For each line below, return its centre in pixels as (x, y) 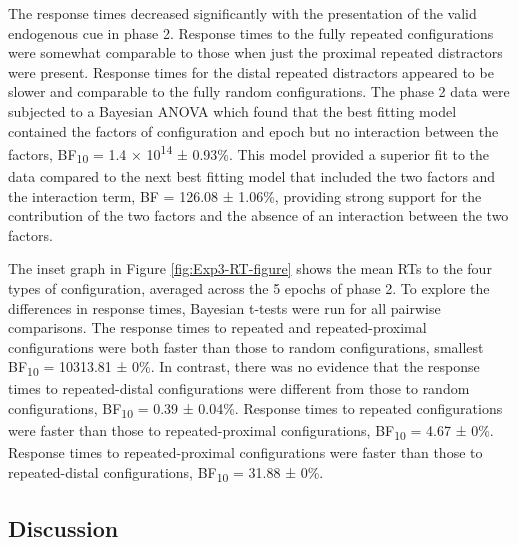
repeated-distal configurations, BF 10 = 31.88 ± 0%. (166, 473)
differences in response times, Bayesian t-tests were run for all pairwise (224, 307)
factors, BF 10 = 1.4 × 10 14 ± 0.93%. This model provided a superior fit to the (249, 154)
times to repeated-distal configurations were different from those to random (239, 388)
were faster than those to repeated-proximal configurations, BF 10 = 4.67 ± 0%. (251, 431)
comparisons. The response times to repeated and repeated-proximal (217, 327)
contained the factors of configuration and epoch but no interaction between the (253, 130)
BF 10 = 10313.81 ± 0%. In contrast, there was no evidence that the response (244, 368)
